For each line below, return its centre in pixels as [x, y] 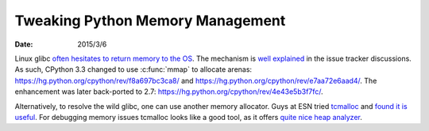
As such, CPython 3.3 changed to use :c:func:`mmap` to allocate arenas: [133, 69]
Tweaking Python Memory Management [150, 21]
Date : [24, 44]
